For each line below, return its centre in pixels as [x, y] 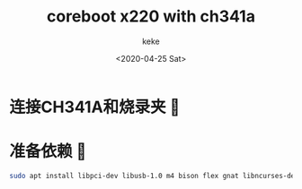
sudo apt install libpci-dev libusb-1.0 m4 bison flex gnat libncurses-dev [154, 176]
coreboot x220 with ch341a [151, 17]
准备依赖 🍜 [48, 152]
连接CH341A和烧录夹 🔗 [95, 107]
